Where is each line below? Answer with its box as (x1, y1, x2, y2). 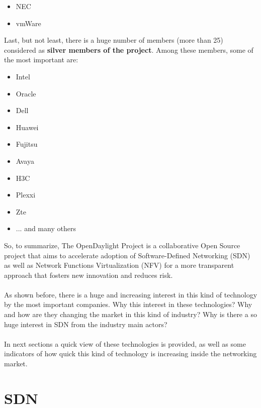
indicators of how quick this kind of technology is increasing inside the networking (4, 348, 257, 359)
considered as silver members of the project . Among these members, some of (4, 44, 253, 55)
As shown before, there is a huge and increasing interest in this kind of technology (4, 289, 257, 299)
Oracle (16, 88, 36, 98)
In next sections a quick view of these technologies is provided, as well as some (4, 338, 246, 349)
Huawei (16, 122, 39, 132)
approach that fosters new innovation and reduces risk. (4, 269, 173, 280)
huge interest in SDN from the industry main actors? (4, 319, 167, 329)
